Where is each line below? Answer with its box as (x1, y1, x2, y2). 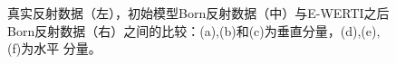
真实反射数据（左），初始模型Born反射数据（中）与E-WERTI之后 (7, 4, 390, 22)
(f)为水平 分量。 (7, 39, 101, 58)
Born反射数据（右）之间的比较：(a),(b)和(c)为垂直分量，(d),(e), (7, 21, 381, 40)
